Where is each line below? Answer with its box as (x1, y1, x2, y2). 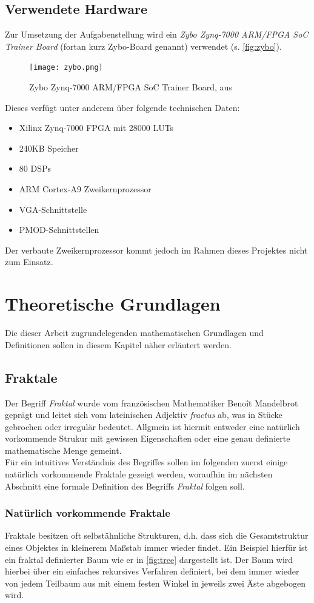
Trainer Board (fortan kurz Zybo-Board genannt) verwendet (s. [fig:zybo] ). (5, 39, 282, 52)
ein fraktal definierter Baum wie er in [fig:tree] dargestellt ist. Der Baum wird (5, 553, 293, 565)
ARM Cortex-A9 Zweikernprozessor (19, 183, 152, 195)
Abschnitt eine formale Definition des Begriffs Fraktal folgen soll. (5, 479, 245, 492)
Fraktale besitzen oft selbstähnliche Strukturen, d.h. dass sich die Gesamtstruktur (5, 529, 309, 542)
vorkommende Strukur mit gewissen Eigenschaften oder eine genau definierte (5, 432, 290, 445)
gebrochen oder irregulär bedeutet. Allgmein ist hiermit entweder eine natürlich (5, 420, 300, 433)
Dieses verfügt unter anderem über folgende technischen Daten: (5, 101, 240, 113)
